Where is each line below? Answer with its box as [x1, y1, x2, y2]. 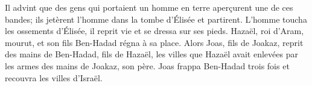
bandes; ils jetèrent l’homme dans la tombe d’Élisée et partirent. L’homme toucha [5, 13, 307, 25]
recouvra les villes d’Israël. [5, 71, 103, 84]
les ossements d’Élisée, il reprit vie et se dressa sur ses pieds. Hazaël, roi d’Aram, [5, 24, 304, 37]
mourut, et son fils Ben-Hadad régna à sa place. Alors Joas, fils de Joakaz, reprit [5, 36, 304, 48]
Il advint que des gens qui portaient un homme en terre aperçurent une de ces [5, 1, 293, 13]
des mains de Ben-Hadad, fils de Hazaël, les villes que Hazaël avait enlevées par [5, 48, 298, 60]
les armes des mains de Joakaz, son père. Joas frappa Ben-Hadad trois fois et [5, 59, 290, 72]
